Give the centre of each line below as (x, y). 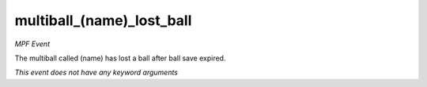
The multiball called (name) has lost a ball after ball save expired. (120, 58)
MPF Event (32, 44)
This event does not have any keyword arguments (96, 72)
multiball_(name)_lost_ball (103, 20)
